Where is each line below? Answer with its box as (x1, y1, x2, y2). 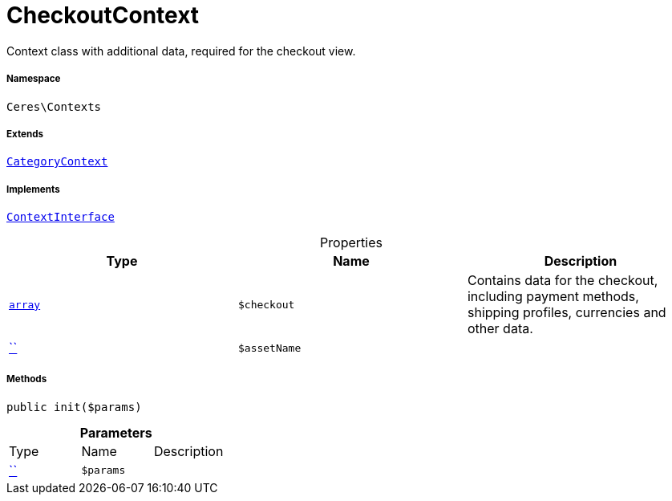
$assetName (237, 341, 302, 354)
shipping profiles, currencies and (467, 304, 666, 321)
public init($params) (6, 400, 142, 413)
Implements (6, 183, 60, 195)
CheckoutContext (6, 2, 200, 29)
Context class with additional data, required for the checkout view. (6, 43, 356, 58)
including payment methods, (467, 288, 639, 305)
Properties (320, 234, 383, 251)
